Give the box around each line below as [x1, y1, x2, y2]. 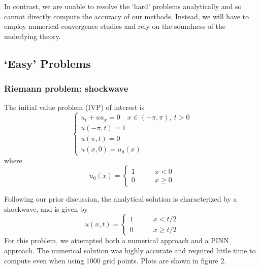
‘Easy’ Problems [4, 55, 91, 71]
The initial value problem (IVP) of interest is [4, 102, 145, 112]
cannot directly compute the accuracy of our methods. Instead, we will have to [4, 11, 249, 21]
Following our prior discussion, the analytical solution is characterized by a [4, 194, 237, 204]
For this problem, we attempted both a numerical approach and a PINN [4, 235, 229, 246]
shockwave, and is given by [4, 203, 88, 214]
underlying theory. [4, 30, 61, 41]
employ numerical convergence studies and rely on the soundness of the [4, 21, 226, 31]
